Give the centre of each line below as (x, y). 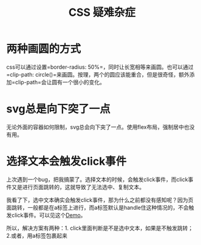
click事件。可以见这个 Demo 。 (49, 215)
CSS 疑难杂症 (102, 12)
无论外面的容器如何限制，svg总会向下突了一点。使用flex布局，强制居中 (95, 127)
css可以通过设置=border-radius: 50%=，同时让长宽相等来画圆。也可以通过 (100, 67)
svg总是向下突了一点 (58, 109)
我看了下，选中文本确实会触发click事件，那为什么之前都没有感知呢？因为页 (100, 200)
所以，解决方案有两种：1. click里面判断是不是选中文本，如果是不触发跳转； (100, 228)
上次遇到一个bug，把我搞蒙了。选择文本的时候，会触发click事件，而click (97, 179)
